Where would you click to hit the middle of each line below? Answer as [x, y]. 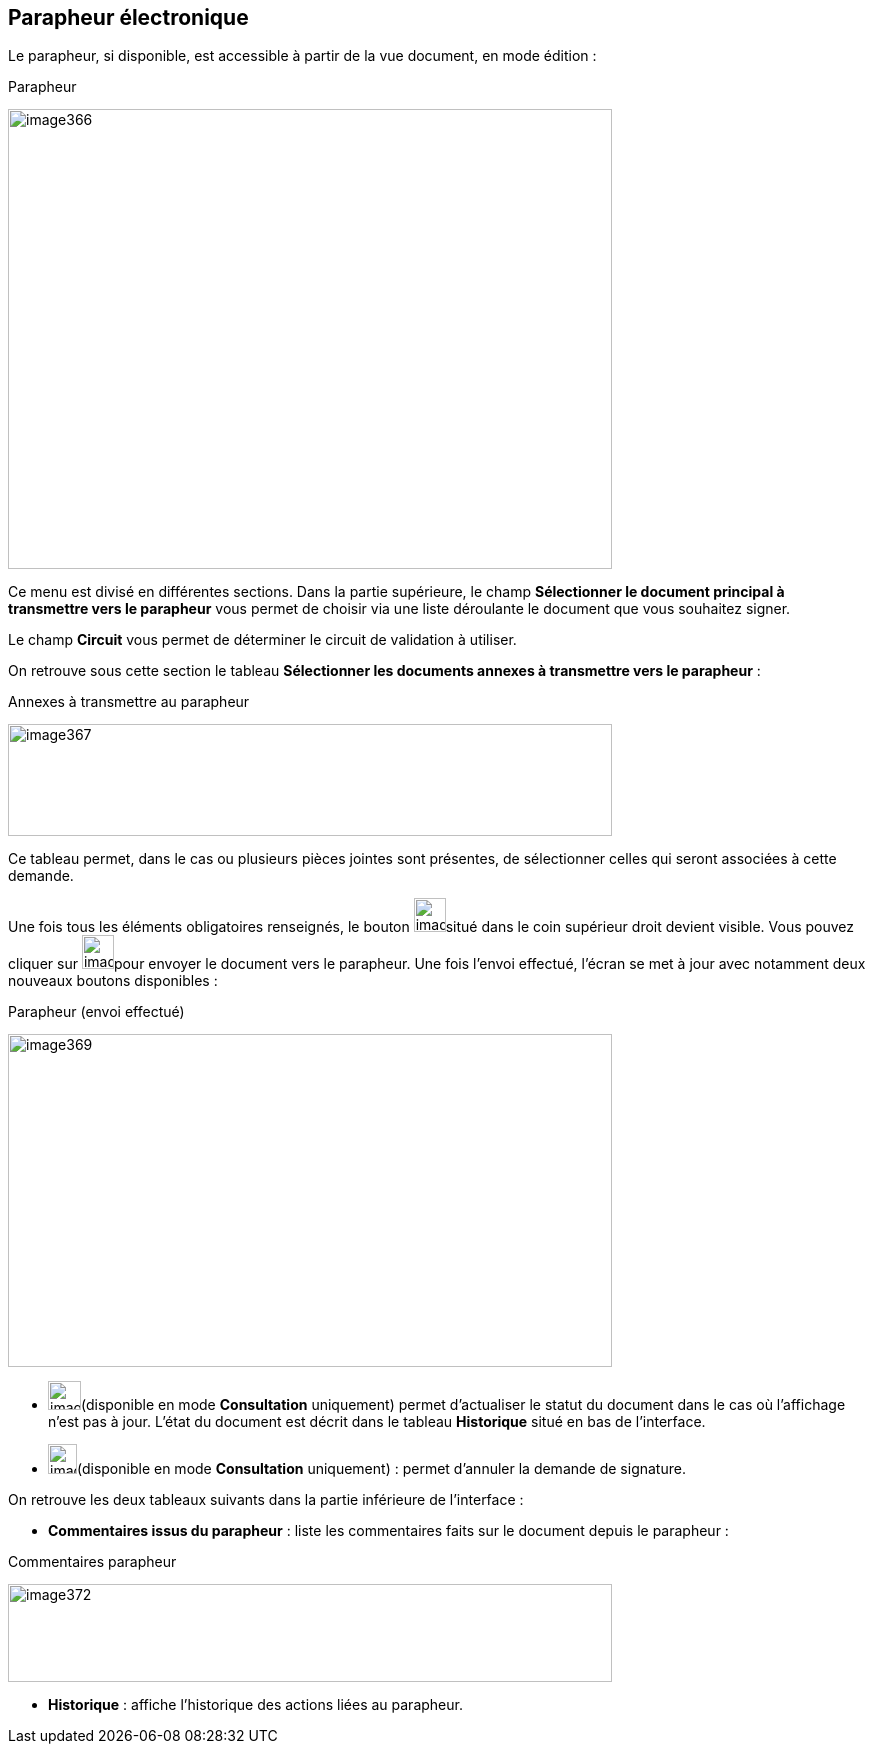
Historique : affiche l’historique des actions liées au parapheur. [255, 1705]
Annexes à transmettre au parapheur [129, 702]
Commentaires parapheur [92, 1562]
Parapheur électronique [128, 17]
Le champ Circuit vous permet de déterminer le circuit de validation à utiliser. [262, 640]
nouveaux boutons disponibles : [113, 981]
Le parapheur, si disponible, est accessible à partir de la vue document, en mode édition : [302, 56]
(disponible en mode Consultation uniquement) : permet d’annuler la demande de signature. [381, 1469]
